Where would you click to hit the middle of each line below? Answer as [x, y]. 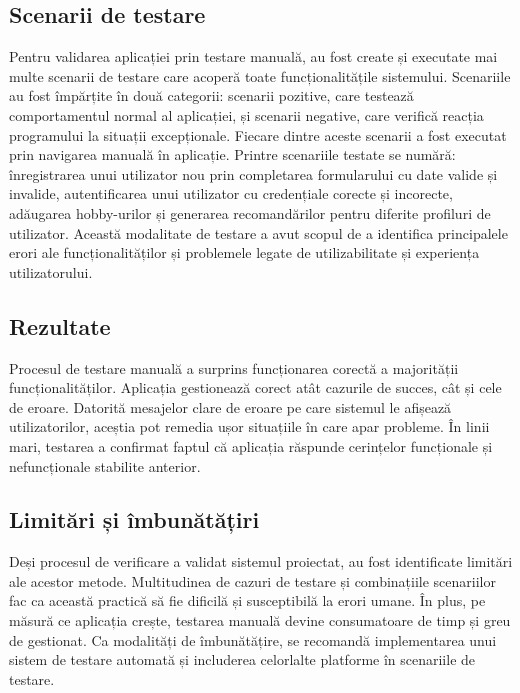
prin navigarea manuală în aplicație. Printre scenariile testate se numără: [232, 154]
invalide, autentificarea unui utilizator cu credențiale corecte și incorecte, [231, 193]
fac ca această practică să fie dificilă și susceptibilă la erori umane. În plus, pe [247, 600]
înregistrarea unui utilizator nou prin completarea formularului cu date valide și [253, 173]
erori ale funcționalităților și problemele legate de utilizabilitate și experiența [244, 252]
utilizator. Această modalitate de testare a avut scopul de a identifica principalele [258, 232]
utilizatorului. [51, 271]
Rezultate [60, 325]
